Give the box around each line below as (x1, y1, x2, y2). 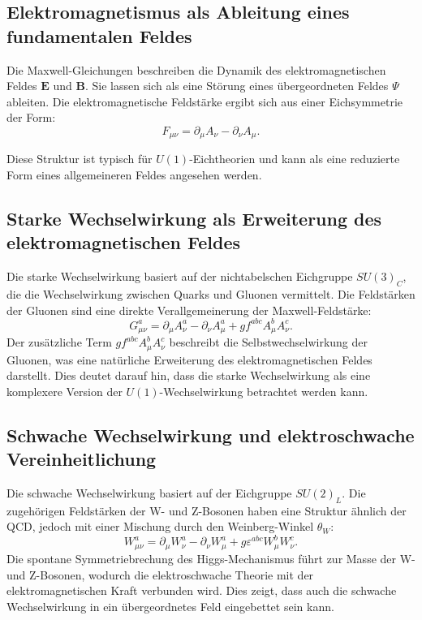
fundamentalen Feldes (6, 23, 192, 48)
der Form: (6, 109, 56, 126)
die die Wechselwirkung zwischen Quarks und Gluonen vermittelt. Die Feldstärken (6, 286, 416, 302)
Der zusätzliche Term (6, 334, 112, 351)
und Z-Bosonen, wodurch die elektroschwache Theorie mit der (6, 566, 314, 583)
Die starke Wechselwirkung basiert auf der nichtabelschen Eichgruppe (6, 268, 353, 285)
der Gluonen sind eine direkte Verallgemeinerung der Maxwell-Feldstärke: (6, 301, 372, 318)
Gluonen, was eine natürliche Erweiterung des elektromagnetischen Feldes (6, 351, 372, 368)
